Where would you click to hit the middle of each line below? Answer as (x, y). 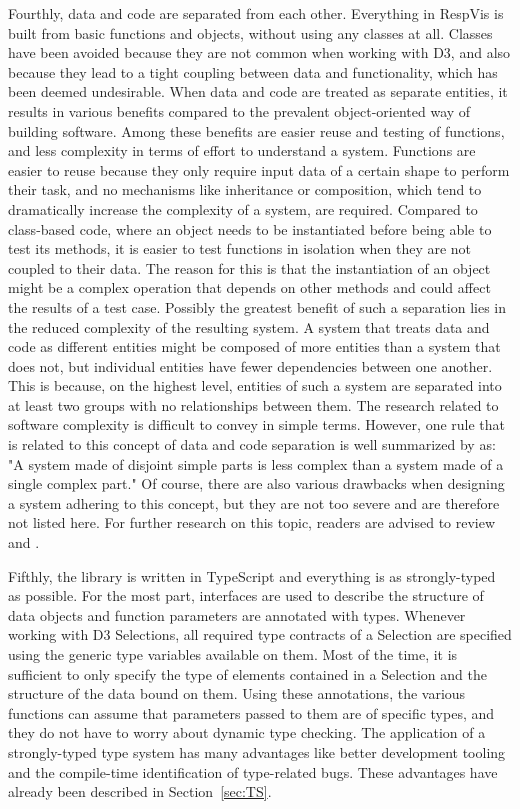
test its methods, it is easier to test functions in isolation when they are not (240, 248)
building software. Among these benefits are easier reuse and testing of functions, (256, 130)
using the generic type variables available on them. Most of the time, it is (233, 654)
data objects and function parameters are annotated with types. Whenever (237, 614)
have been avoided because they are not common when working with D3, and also (259, 52)
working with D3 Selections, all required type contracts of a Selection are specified (260, 634)
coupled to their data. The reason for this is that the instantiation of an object (249, 267)
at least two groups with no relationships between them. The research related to (253, 404)
